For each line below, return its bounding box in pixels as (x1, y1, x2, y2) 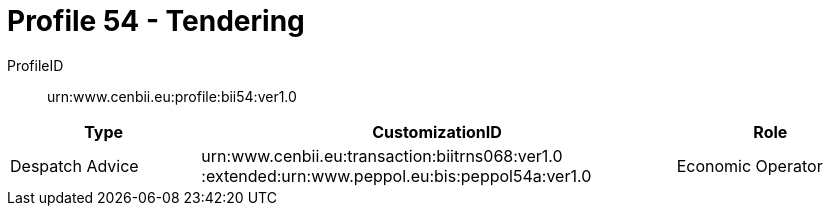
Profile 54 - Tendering (7, 4, 305, 38)
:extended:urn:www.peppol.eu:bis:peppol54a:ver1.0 (201, 165, 592, 186)
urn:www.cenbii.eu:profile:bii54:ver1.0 (47, 87, 297, 105)
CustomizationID (372, 121, 502, 142)
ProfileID (7, 56, 64, 74)
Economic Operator (676, 155, 823, 176)
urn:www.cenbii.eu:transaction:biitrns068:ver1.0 (201, 145, 563, 166)
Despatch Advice (10, 155, 139, 176)
